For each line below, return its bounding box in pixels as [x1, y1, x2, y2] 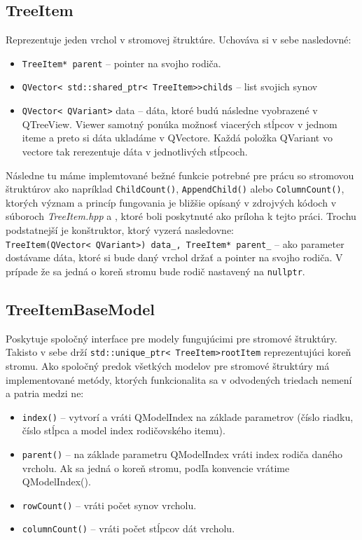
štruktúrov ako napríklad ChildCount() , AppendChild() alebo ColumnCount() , [6, 181, 344, 196]
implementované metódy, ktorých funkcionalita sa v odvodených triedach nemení [6, 372, 352, 387]
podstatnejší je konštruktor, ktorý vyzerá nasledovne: [6, 222, 235, 237]
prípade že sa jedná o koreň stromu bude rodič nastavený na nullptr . [6, 263, 305, 278]
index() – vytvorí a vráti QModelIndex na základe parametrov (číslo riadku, [22, 409, 354, 424]
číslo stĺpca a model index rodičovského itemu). [22, 423, 225, 438]
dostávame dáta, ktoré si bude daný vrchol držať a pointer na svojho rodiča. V [6, 250, 343, 265]
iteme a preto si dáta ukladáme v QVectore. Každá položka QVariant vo [22, 130, 333, 145]
